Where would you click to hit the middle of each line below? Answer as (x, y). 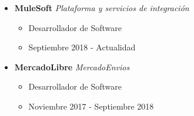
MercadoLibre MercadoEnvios (72, 66)
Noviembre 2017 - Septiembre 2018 (91, 106)
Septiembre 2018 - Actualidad (82, 47)
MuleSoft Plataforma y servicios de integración (102, 8)
